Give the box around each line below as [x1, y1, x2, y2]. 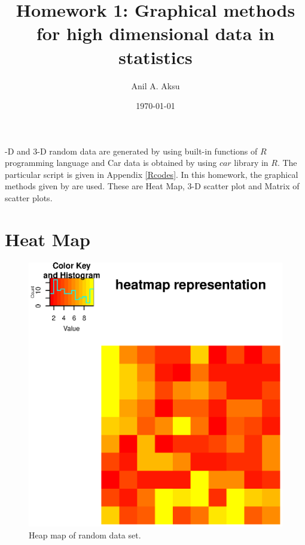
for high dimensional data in [36, 21, 274, 46]
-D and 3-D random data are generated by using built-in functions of [5, 144, 258, 157]
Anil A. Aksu [131, 79, 180, 92]
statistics [118, 44, 193, 69]
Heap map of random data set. [29, 528, 141, 541]
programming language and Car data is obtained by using [5, 156, 217, 169]
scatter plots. [5, 192, 53, 204]
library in [234, 156, 269, 169]
